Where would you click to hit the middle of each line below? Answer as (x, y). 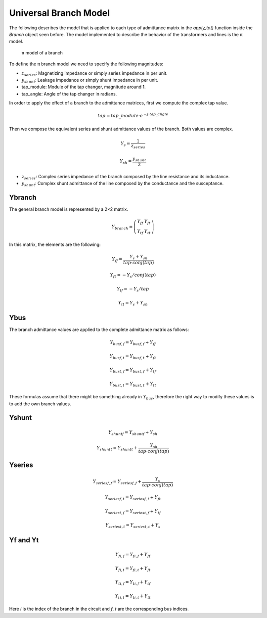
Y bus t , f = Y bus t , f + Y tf (133, 370)
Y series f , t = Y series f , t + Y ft (133, 498)
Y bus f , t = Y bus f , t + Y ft (133, 357)
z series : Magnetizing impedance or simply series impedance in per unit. (94, 73)
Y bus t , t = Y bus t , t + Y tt (133, 384)
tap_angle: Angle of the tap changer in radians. (69, 94)
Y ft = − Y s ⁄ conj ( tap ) (133, 276)
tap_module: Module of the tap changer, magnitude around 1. (84, 87)
